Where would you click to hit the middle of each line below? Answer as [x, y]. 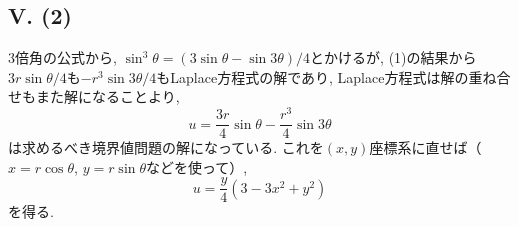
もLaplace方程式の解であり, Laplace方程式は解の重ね [326, 76]
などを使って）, [197, 166]
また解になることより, [107, 96]
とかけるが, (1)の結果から [393, 57]
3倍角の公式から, [62, 57]
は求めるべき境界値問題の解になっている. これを [166, 147]
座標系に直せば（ [425, 147]
